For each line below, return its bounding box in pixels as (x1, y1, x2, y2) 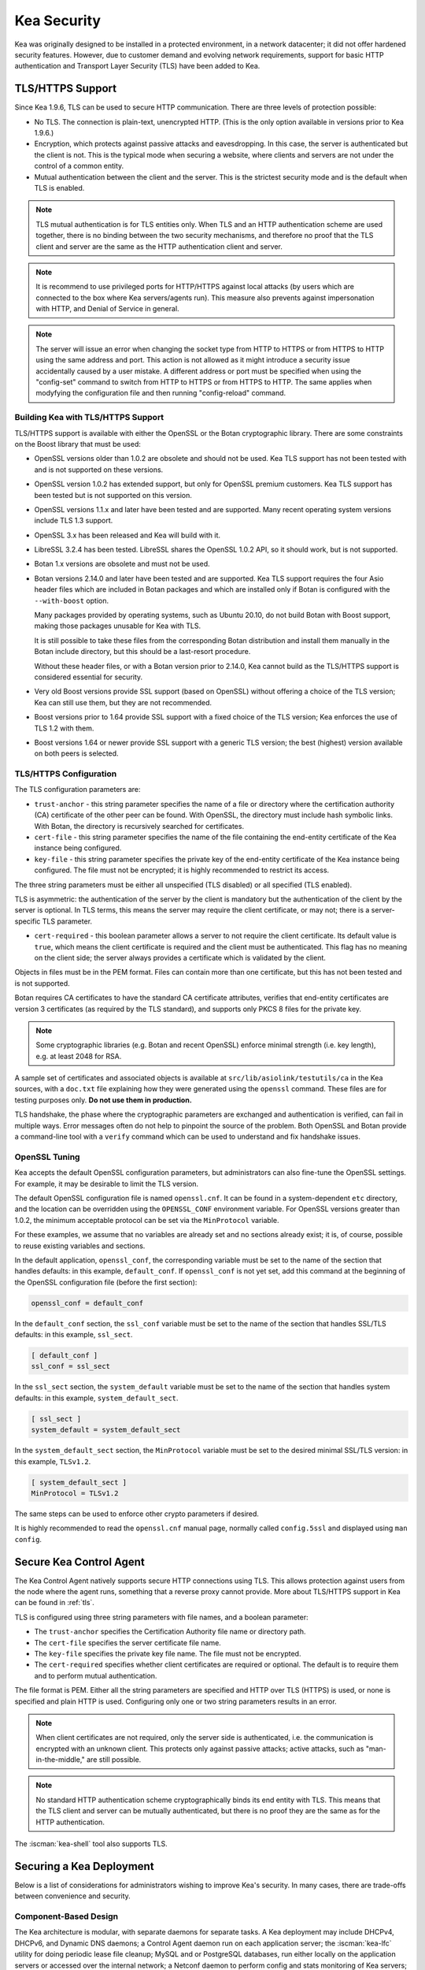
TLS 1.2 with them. (34, 723, 94, 733)
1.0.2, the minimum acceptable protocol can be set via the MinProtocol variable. (14, 1215, 279, 1225)
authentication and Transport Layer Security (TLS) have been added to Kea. (14, 61, 261, 71)
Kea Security (14, 12, 102, 29)
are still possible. (87, 1755, 142, 1764)
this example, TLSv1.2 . (14, 1456, 91, 1466)
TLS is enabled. (34, 183, 85, 192)
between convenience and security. (14, 1891, 131, 1901)
